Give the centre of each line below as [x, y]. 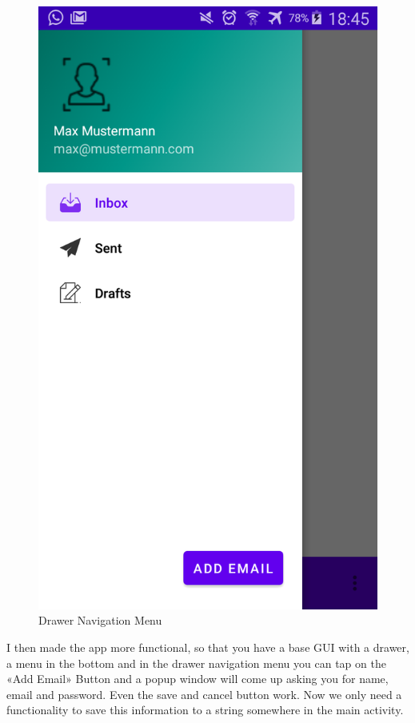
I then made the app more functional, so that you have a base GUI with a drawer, [208, 647]
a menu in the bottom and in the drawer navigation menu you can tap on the [196, 663]
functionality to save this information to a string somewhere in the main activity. [205, 710]
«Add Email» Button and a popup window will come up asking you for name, [198, 679]
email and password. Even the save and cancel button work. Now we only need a [204, 694]
